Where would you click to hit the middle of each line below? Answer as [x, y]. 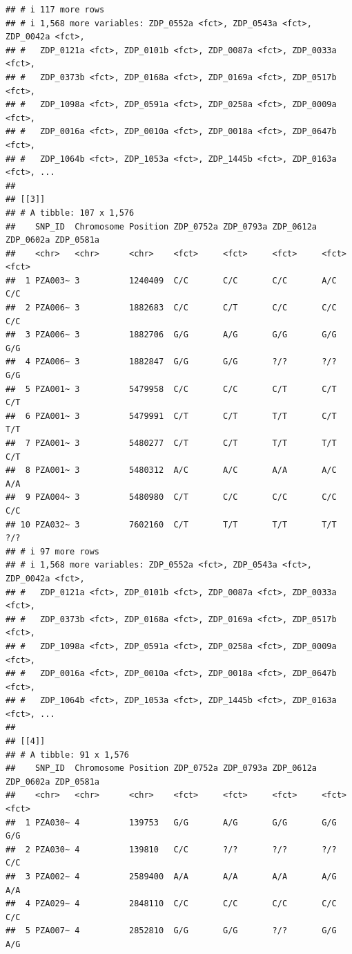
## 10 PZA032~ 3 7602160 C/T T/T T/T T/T [171, 524]
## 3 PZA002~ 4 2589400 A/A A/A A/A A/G [171, 877]
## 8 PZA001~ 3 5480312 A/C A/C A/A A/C [171, 470]
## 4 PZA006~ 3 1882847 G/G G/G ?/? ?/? [171, 362]
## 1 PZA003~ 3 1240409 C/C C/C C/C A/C [171, 280]
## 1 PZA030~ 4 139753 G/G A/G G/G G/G [171, 822]
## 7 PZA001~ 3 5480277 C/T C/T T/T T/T [171, 443]
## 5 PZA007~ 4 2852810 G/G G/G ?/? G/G [171, 931]
